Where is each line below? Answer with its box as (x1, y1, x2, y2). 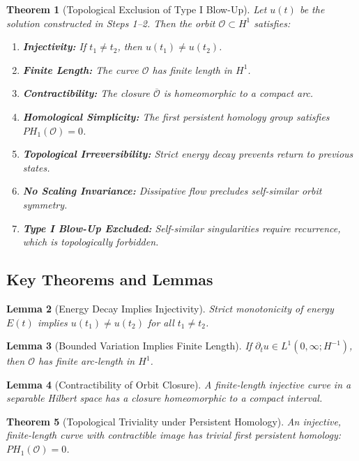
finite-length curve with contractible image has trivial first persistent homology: (6, 428, 342, 442)
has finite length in (152, 62, 232, 77)
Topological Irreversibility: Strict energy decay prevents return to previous (22, 146, 353, 161)
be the (299, 2, 325, 16)
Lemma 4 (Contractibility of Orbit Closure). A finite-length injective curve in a (6, 377, 351, 391)
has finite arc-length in (38, 354, 135, 368)
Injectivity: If (22, 39, 86, 54)
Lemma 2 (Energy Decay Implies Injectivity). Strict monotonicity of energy (6, 301, 334, 315)
